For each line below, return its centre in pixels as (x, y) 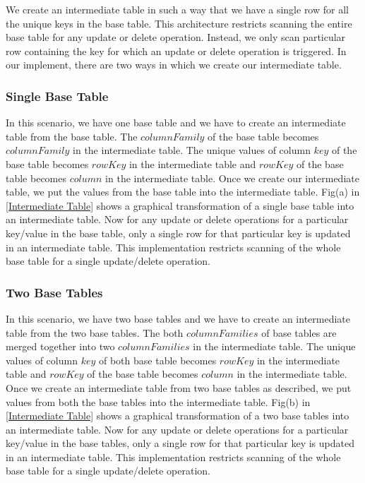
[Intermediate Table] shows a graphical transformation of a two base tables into (178, 416)
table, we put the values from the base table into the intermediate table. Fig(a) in (183, 192)
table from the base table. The (72, 136)
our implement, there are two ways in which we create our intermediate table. (174, 65)
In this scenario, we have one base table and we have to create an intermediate (176, 123)
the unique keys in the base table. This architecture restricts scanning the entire (179, 23)
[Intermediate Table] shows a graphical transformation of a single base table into (180, 205)
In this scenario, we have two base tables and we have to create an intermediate (178, 318)
